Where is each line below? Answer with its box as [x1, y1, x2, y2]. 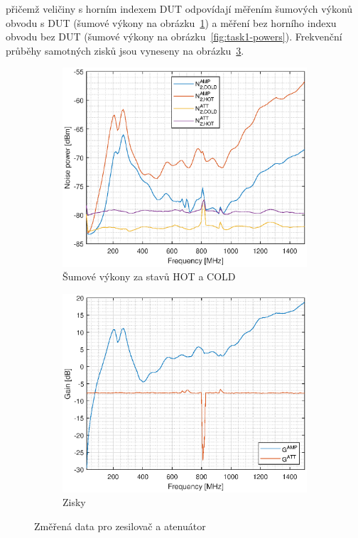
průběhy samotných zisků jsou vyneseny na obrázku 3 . [6, 43, 244, 57]
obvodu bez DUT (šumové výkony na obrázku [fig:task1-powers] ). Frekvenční [6, 29, 342, 44]
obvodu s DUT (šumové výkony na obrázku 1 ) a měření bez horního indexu [6, 15, 337, 30]
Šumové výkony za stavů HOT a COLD [63, 269, 236, 284]
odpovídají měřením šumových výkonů [185, 1, 353, 16]
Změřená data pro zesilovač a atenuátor [34, 518, 206, 533]
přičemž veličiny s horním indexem [6, 1, 157, 16]
